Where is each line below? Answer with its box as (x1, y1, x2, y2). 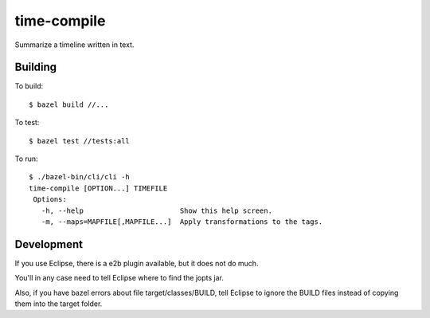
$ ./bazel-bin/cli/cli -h (29, 172, 131, 182)
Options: (33, 195, 67, 204)
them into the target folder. (14, 299, 103, 308)
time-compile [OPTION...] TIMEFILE (29, 183, 168, 193)
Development (14, 238, 84, 251)
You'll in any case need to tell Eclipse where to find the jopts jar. (14, 273, 225, 283)
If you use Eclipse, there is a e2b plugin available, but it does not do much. (14, 258, 259, 268)
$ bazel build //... (29, 100, 109, 109)
